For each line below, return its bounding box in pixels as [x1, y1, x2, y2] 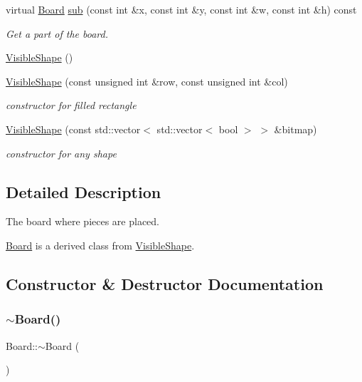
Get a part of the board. [6, 26, 108, 41]
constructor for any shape [6, 145, 117, 160]
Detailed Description [6, 180, 161, 202]
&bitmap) [274, 121, 317, 136]
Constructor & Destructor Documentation [6, 272, 324, 294]
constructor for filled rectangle [6, 98, 137, 113]
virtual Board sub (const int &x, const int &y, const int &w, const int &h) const [6, 2, 357, 16]
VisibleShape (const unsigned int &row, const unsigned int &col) [6, 73, 288, 88]
